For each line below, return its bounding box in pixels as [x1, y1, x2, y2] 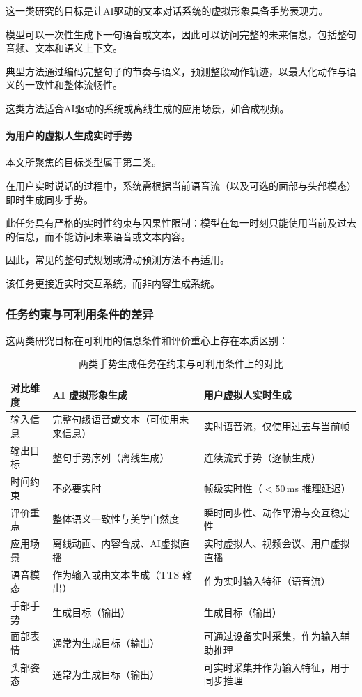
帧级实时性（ [203, 481, 262, 496]
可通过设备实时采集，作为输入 [203, 629, 340, 643]
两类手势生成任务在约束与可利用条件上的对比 [79, 356, 283, 371]
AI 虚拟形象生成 [52, 387, 127, 401]
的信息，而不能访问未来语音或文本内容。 [6, 229, 191, 243]
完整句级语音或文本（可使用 [52, 412, 180, 427]
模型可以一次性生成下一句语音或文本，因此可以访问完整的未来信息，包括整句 [6, 26, 356, 41]
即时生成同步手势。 [6, 192, 93, 206]
